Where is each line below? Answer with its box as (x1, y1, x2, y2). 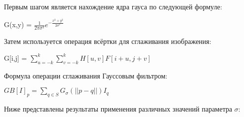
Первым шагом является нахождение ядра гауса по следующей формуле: (4, 1, 222, 11)
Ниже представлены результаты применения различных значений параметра (4, 103, 232, 114)
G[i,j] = (4, 52, 27, 63)
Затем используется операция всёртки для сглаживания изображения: (4, 36, 211, 46)
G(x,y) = (4, 19, 32, 30)
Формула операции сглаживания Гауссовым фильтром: (4, 70, 167, 80)
